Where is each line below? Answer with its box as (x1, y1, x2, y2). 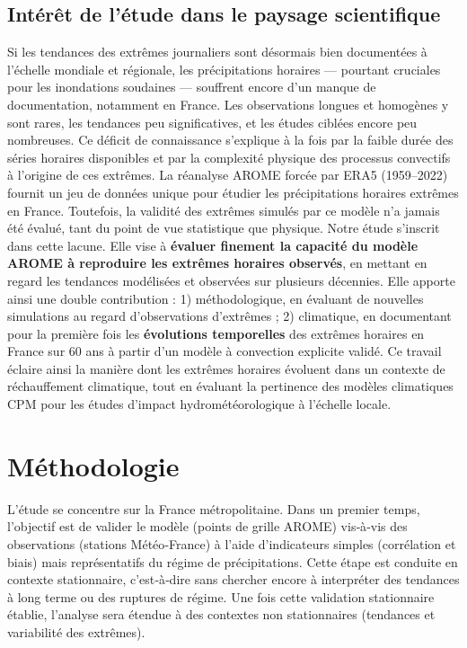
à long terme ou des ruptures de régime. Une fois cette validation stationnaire (7, 587, 435, 606)
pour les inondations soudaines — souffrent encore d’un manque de (7, 77, 376, 96)
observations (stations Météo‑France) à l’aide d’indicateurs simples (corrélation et (7, 534, 456, 553)
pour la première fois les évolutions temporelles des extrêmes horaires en (7, 324, 425, 342)
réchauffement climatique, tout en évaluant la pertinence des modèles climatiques (7, 377, 454, 395)
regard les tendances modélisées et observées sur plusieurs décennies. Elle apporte (7, 271, 455, 289)
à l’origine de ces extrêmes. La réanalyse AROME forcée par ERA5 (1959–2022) (7, 165, 448, 184)
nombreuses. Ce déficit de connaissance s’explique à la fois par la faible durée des (7, 130, 454, 149)
